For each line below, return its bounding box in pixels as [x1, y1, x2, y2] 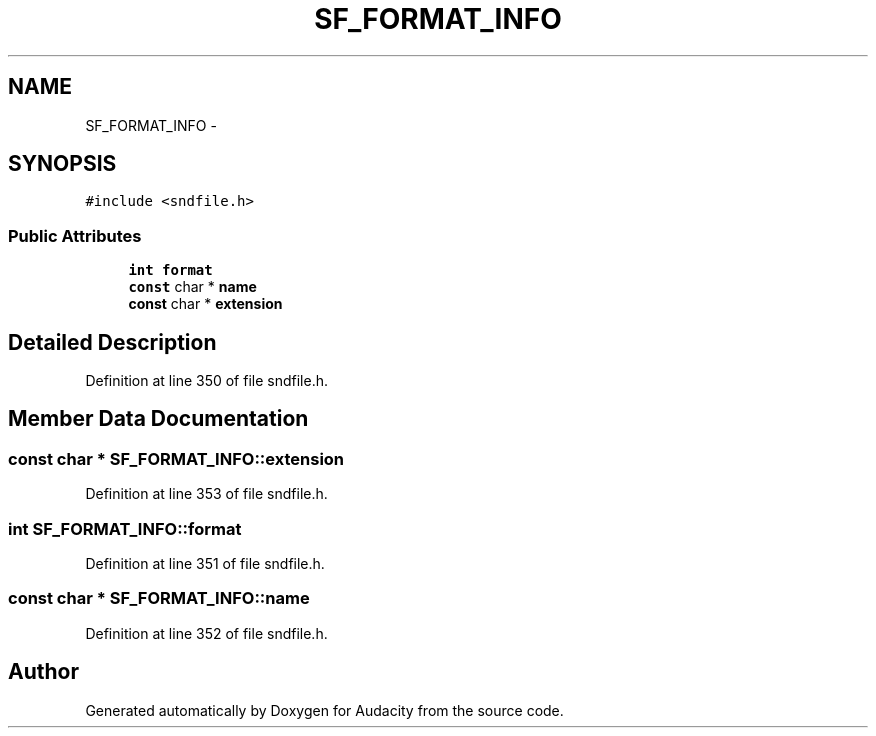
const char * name [128, 278, 257, 296]
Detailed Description [8, 329, 217, 355]
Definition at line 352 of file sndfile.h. [85, 624, 328, 642]
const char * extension [128, 295, 283, 313]
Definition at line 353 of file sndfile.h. [85, 485, 328, 503]
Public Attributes [8, 225, 142, 246]
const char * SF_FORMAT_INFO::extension [8, 448, 345, 469]
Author [8, 659, 79, 685]
